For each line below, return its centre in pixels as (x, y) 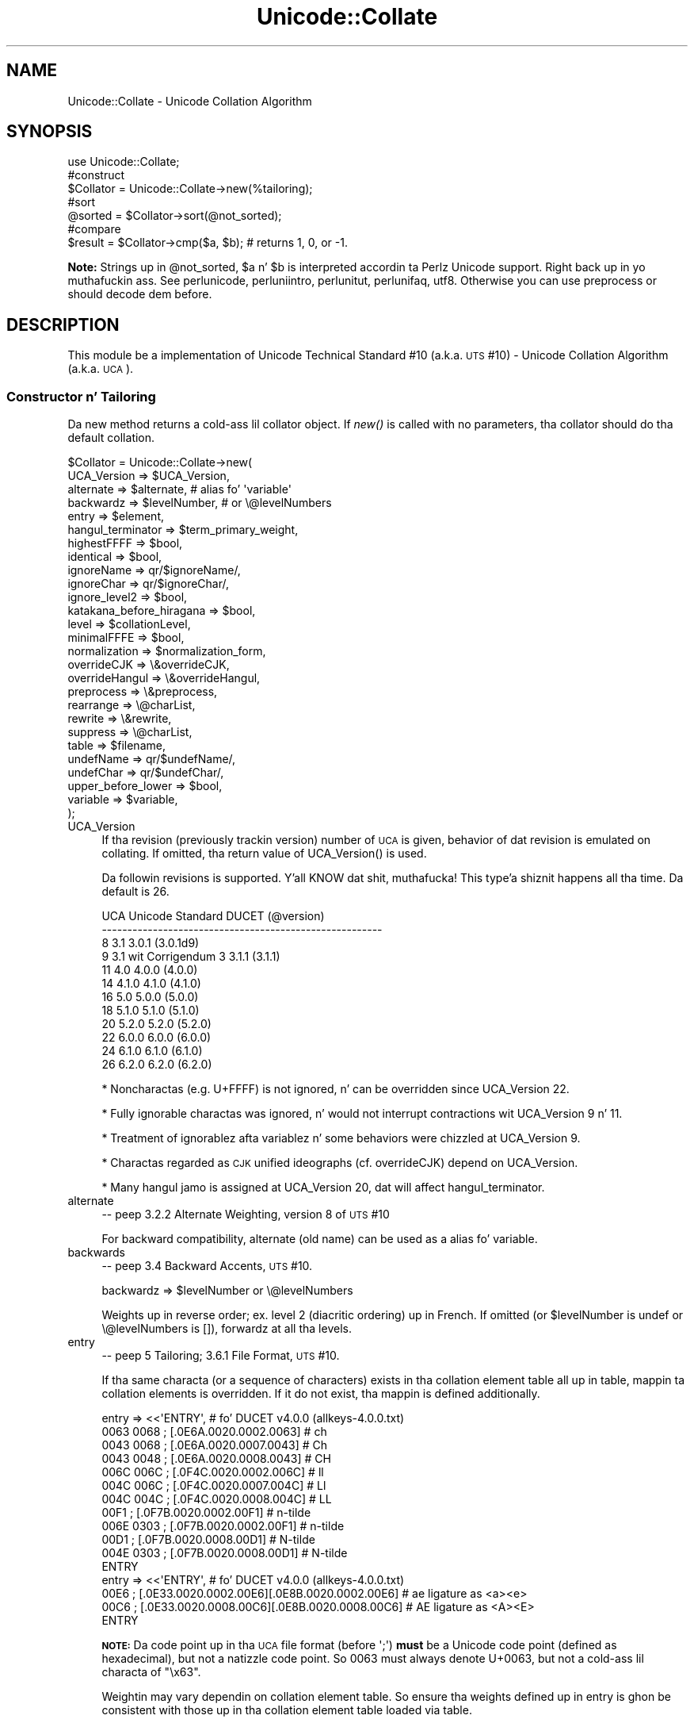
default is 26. (135, 892)
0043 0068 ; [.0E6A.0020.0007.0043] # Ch (214, 1445)
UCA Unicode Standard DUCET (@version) (213, 916)
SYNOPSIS (50, 132)
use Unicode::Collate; (124, 162)
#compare (94, 229)
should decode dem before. (140, 294)
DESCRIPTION (63, 324)
